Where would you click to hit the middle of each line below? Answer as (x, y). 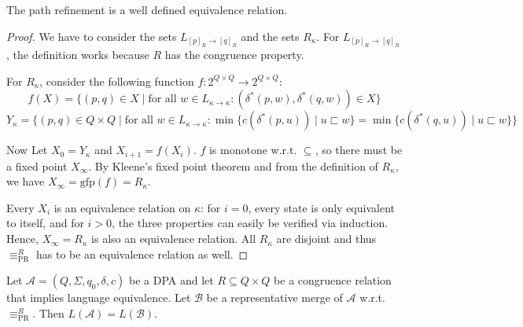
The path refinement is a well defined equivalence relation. (147, 9)
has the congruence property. (234, 55)
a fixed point (37, 165)
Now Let (27, 150)
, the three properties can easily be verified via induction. (250, 223)
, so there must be (359, 150)
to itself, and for (45, 223)
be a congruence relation (333, 280)
